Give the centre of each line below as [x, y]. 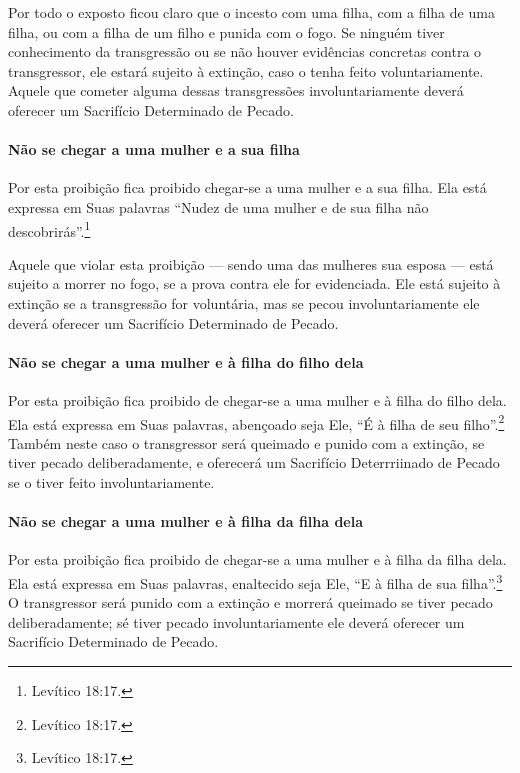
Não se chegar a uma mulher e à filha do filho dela [186, 361]
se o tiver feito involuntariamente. [111, 482]
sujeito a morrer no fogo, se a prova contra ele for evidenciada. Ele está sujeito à [254, 283]
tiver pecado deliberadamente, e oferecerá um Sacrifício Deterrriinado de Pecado [254, 462]
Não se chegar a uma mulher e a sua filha [154, 149]
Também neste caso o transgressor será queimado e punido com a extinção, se [246, 442]
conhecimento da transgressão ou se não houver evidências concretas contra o [245, 51]
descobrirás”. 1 [49, 229]
